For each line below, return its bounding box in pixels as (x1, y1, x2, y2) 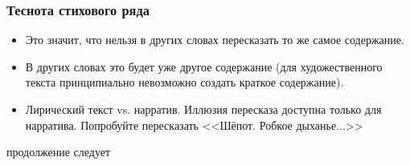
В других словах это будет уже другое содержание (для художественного (25, 58, 383, 74)
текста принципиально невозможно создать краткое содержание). (25, 74, 344, 91)
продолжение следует (6, 143, 111, 160)
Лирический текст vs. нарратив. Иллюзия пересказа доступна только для (25, 101, 382, 117)
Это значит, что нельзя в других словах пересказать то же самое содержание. (25, 31, 404, 48)
